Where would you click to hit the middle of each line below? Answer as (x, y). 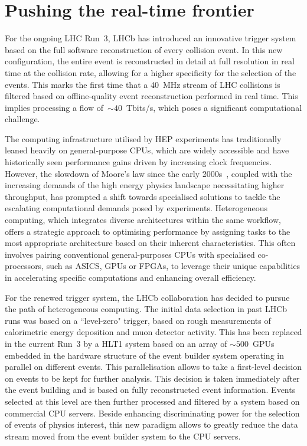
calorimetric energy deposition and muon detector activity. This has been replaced (153, 332)
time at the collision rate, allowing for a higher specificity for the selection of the (151, 72)
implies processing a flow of (54, 107)
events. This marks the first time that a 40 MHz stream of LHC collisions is (143, 84)
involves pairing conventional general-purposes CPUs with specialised (130, 254)
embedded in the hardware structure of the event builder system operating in (144, 355)
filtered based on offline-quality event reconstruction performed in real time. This (151, 96)
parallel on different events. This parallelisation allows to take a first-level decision (153, 367)
